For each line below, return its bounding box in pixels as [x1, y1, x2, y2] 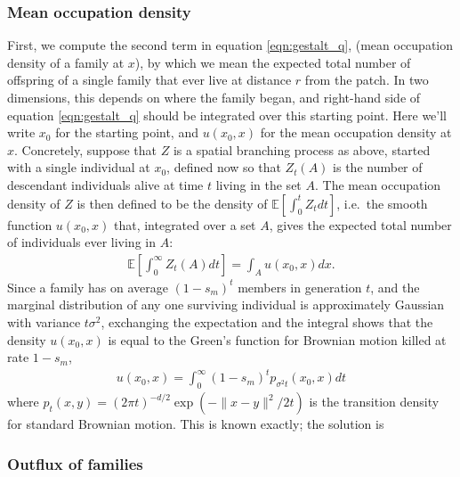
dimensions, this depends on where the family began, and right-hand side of [7, 88, 421, 106]
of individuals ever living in [7, 233, 156, 251]
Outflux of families [7, 452, 143, 474]
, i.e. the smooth [336, 193, 428, 212]
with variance [7, 312, 81, 331]
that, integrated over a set [113, 215, 256, 234]
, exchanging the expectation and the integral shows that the [101, 312, 433, 331]
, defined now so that [166, 158, 281, 177]
